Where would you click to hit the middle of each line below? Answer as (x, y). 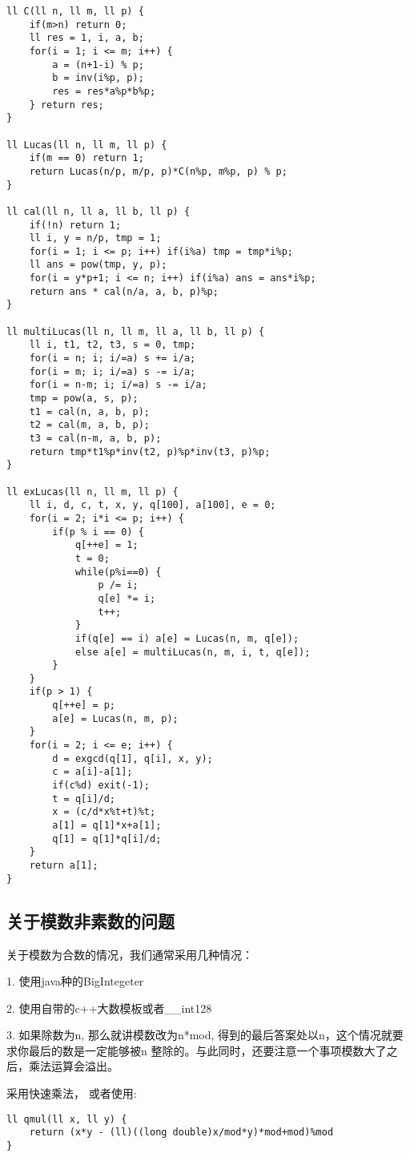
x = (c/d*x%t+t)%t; (104, 812)
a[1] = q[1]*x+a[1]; (107, 826)
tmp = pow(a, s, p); (84, 399)
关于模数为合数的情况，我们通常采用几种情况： (130, 954)
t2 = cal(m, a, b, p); (89, 425)
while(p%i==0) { (118, 572)
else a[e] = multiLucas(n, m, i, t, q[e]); (193, 652)
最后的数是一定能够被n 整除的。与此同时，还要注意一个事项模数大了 (207, 1050)
